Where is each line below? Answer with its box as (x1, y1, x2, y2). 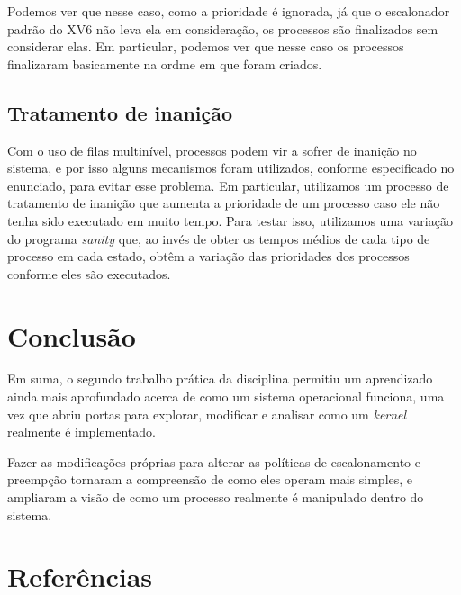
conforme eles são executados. (7, 264, 171, 283)
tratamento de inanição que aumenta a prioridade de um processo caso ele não (7, 194, 440, 212)
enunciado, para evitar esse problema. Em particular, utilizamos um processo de (7, 176, 449, 194)
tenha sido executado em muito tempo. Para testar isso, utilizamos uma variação (7, 211, 453, 230)
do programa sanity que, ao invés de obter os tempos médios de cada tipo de (7, 229, 430, 248)
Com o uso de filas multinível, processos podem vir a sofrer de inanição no (7, 140, 417, 159)
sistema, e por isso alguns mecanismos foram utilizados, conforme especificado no (7, 158, 455, 177)
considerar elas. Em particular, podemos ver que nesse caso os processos (7, 37, 404, 56)
